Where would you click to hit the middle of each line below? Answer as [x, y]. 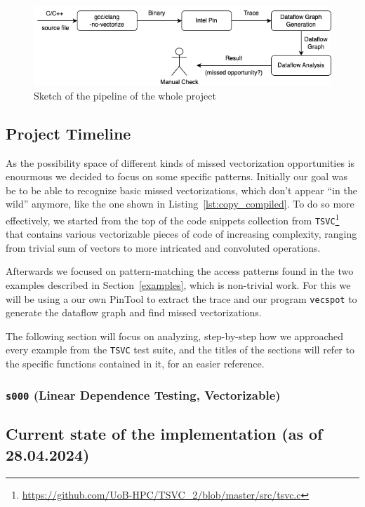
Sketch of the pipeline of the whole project [125, 95]
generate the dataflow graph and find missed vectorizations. [134, 312]
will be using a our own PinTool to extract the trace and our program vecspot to [181, 298]
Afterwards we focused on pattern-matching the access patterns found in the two [180, 271]
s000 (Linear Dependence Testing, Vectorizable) [143, 394]
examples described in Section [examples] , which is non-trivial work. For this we [178, 285]
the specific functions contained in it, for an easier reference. [135, 364]
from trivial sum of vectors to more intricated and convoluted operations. [163, 247]
